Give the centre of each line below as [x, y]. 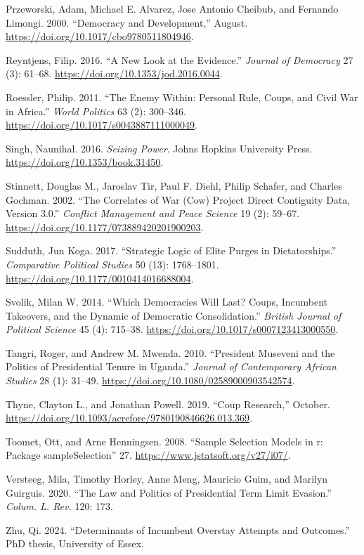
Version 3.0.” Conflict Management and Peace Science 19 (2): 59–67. [153, 213]
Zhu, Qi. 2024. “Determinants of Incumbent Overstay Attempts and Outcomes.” [178, 529]
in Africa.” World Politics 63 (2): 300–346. [96, 111]
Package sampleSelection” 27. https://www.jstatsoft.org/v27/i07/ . [148, 455]
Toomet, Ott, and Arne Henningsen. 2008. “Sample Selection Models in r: [164, 441]
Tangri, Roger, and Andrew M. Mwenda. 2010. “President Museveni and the [170, 352]
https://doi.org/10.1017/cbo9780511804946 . [100, 36]
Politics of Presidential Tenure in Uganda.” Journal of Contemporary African [171, 366]
